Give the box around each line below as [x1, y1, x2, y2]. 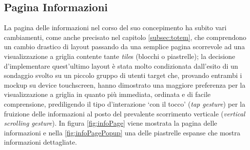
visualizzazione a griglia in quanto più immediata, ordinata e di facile [4, 89, 211, 99]
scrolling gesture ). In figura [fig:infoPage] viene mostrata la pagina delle [4, 118, 217, 128]
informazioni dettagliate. [4, 137, 77, 147]
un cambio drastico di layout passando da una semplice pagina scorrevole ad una [4, 41, 245, 52]
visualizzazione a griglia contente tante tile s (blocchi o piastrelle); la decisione [4, 51, 235, 61]
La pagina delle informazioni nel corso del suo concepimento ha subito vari [4, 22, 227, 33]
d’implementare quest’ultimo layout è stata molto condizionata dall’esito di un [4, 60, 238, 71]
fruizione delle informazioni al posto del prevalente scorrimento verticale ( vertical [4, 108, 245, 118]
